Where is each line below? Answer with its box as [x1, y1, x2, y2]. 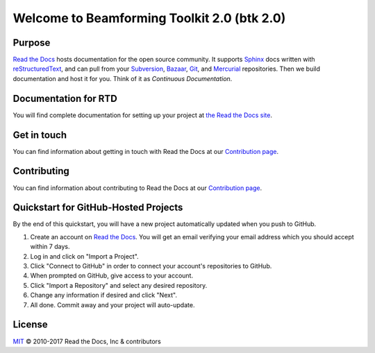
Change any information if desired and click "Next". [30, 291, 177, 300]
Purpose [12, 37, 51, 49]
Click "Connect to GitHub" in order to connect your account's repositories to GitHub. [30, 262, 272, 270]
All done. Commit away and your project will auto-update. [30, 300, 195, 309]
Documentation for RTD [12, 92, 117, 104]
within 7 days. [30, 243, 70, 251]
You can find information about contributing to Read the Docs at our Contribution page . [12, 184, 262, 192]
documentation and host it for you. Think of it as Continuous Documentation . [12, 74, 233, 83]
